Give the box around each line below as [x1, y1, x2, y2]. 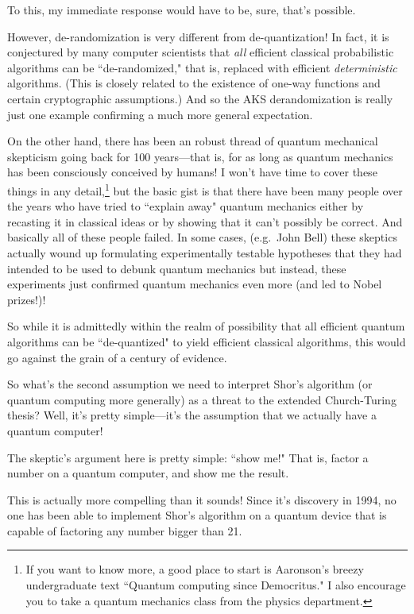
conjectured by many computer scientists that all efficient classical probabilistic [7, 44, 394, 60]
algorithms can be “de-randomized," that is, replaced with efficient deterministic [7, 59, 397, 75]
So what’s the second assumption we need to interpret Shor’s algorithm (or [7, 376, 373, 392]
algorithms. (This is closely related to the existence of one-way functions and [7, 75, 381, 91]
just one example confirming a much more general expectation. [7, 106, 313, 122]
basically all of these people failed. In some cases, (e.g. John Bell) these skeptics [7, 229, 397, 245]
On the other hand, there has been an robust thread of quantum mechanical [7, 133, 378, 149]
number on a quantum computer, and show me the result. [7, 465, 289, 481]
